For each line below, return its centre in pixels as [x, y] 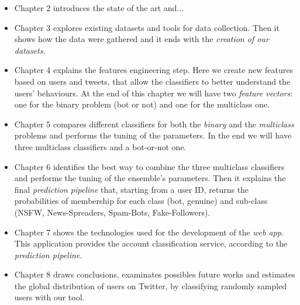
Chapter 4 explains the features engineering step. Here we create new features [154, 70]
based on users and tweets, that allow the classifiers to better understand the [152, 81]
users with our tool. [49, 297]
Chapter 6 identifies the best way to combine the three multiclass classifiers [149, 166]
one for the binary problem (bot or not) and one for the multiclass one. [142, 104]
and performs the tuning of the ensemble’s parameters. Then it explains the [150, 178]
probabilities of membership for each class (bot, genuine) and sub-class [141, 201]
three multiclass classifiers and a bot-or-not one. [100, 146]
